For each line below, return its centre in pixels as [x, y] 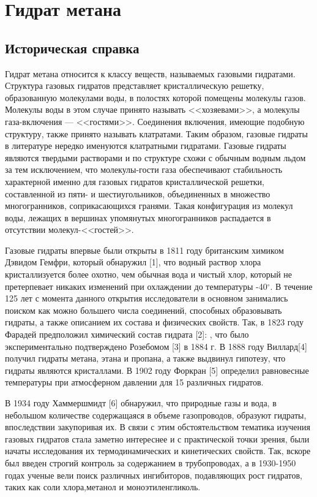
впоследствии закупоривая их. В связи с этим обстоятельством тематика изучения [158, 427]
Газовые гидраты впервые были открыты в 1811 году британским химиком [144, 250]
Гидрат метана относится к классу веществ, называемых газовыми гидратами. [150, 73]
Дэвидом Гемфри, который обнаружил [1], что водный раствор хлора [133, 262]
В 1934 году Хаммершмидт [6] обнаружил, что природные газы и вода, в [141, 403]
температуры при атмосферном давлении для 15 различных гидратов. [134, 382]
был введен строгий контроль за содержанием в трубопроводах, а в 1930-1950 [151, 462]
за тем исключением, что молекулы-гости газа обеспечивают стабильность [144, 169]
